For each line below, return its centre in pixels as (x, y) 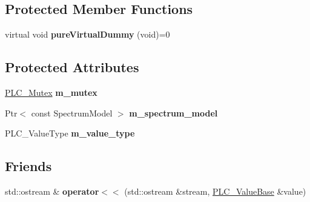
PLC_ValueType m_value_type (70, 133)
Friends (28, 166)
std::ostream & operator (52, 191)
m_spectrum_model (173, 113)
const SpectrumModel (72, 113)
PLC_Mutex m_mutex (51, 92)
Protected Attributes (72, 67)
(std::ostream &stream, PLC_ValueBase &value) (215, 191)
